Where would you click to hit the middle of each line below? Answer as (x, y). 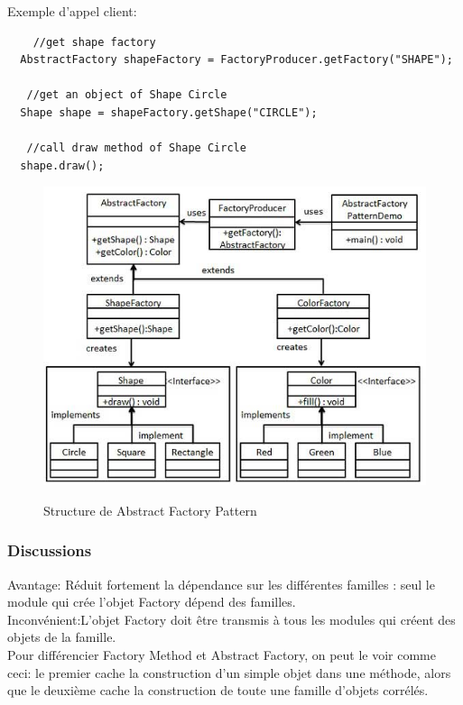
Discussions (50, 550)
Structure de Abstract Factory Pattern (150, 510)
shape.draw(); (62, 165)
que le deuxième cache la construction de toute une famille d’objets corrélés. (218, 690)
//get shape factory (94, 42)
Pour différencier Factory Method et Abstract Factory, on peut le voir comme (222, 654)
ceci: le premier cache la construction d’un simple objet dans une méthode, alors (229, 672)
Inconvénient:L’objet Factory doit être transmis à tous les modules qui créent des (231, 619)
